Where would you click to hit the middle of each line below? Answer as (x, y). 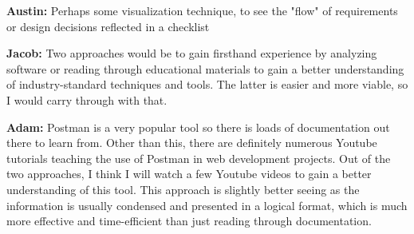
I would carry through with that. (87, 99)
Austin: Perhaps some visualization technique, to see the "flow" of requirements (202, 10)
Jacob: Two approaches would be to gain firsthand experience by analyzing (192, 53)
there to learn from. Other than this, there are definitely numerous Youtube (192, 143)
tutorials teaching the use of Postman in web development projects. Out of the (199, 158)
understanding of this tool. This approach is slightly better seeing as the (183, 189)
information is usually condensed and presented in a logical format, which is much (207, 205)
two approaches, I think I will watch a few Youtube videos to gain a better (189, 174)
